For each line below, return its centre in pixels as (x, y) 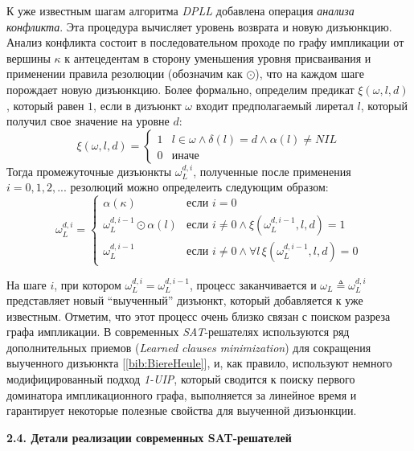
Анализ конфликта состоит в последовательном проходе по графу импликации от (205, 42)
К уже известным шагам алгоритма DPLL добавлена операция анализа (180, 10)
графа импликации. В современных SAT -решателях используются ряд (178, 332)
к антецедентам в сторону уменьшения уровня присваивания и (218, 57)
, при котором (88, 284)
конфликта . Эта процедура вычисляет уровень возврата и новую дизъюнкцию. (199, 26)
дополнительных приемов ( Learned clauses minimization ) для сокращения (189, 347)
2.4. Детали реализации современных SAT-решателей (149, 437)
